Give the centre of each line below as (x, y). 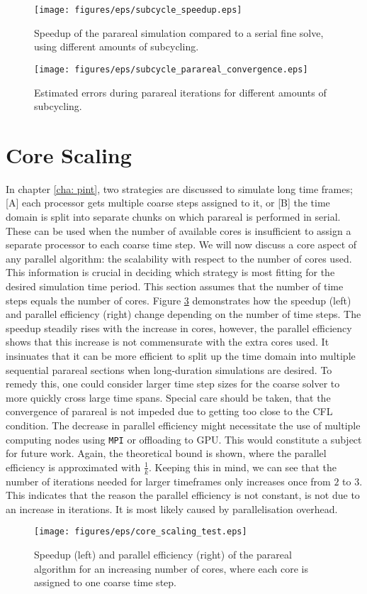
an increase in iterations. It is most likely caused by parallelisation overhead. (172, 508)
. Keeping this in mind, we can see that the (243, 467)
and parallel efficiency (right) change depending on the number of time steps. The (183, 314)
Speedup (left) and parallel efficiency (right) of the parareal (163, 555)
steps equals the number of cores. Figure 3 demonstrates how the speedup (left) (179, 300)
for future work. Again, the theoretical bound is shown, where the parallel (166, 453)
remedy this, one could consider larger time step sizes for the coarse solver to (173, 384)
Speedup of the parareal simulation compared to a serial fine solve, (179, 32)
